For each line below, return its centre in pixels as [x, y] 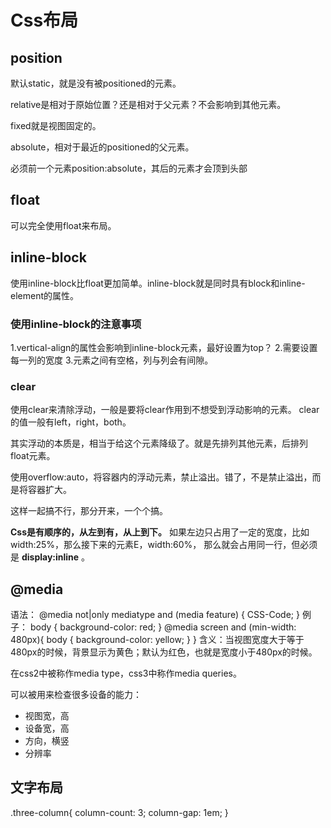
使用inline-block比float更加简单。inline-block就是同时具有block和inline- [158, 283]
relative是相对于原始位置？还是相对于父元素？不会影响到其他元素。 [148, 104]
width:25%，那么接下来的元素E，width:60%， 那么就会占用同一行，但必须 [164, 545]
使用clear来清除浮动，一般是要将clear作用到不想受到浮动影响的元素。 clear [165, 410]
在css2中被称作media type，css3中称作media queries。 [126, 673]
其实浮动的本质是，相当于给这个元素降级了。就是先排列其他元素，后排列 [159, 443]
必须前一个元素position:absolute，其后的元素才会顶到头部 [129, 168]
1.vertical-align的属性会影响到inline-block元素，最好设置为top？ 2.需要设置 [164, 347]
